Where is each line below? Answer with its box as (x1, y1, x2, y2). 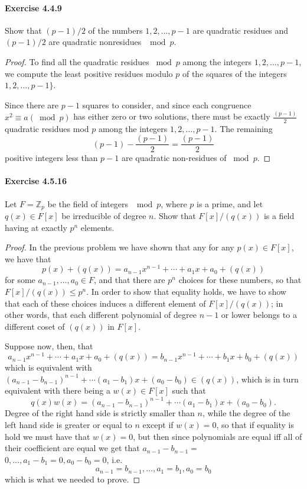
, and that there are (93, 274, 165, 286)
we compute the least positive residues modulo (5, 67, 173, 79)
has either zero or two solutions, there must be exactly (73, 110, 270, 123)
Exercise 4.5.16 (5, 175, 67, 187)
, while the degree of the (202, 407, 290, 419)
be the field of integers (47, 197, 129, 210)
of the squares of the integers (182, 67, 287, 79)
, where (161, 197, 187, 210)
